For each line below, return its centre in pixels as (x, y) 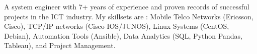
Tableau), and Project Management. (60, 45)
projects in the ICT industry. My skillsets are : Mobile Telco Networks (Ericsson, (129, 16)
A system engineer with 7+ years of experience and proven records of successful (127, 6)
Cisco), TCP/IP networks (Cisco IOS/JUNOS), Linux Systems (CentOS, (117, 26)
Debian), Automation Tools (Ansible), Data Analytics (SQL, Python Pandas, (123, 35)
